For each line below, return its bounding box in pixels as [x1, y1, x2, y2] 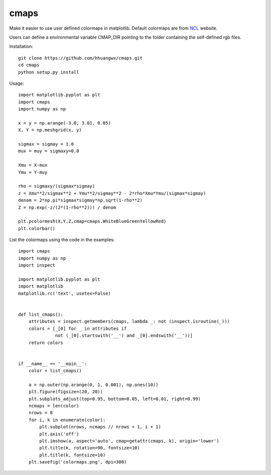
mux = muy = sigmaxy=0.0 [18, 148, 79, 154]
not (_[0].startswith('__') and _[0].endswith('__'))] [55, 333, 193, 338]
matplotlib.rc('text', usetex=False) [18, 290, 111, 296]
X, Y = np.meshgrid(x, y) [18, 127, 82, 133]
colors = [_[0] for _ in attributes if [28, 325, 127, 331]
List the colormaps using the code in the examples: [9, 236, 115, 243]
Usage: [9, 80, 25, 86]
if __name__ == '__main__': [18, 361, 87, 367]
